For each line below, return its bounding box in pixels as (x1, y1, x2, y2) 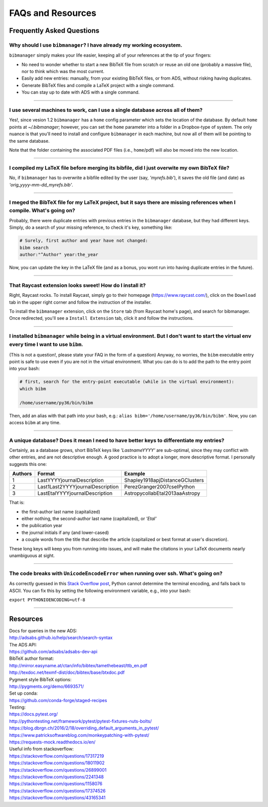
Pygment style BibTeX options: (9, 676, 72, 682)
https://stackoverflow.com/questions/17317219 (9, 753, 104, 759)
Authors (12, 470, 32, 477)
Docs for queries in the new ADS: (9, 628, 77, 633)
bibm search (19, 245, 49, 251)
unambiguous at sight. (9, 552, 55, 558)
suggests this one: (9, 461, 47, 467)
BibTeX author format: (9, 655, 54, 661)
